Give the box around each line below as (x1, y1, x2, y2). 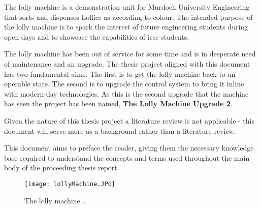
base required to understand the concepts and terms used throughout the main (4, 152, 250, 163)
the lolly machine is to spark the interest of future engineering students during (4, 21, 248, 32)
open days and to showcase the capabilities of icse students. (4, 31, 189, 42)
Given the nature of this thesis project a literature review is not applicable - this (4, 115, 255, 126)
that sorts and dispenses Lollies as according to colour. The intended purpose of (4, 11, 253, 22)
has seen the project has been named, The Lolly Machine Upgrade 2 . (4, 98, 233, 109)
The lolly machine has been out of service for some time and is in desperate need (4, 48, 256, 59)
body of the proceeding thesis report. (4, 162, 119, 173)
